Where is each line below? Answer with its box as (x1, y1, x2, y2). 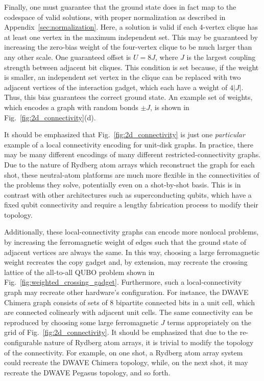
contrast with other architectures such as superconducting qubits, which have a (4, 189, 252, 200)
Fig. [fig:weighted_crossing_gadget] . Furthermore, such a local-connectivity (4, 277, 242, 287)
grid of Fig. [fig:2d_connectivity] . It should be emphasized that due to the (4, 327, 237, 337)
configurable (4, 337, 42, 347)
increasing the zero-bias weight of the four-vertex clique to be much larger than (4, 41, 252, 52)
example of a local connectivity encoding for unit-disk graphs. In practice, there (4, 139, 253, 150)
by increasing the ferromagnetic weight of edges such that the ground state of (4, 237, 247, 247)
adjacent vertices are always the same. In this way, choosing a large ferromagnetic (4, 246, 260, 257)
